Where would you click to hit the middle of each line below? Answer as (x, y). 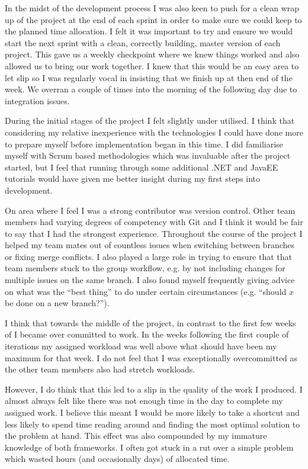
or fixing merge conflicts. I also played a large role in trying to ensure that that (149, 256)
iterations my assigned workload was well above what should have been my (141, 346)
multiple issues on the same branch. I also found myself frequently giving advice (150, 280)
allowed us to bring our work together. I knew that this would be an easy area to (152, 65)
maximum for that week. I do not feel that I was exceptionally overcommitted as (151, 357)
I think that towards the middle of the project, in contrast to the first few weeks (150, 322)
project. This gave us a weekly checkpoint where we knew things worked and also (152, 54)
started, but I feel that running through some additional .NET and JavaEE (142, 167)
